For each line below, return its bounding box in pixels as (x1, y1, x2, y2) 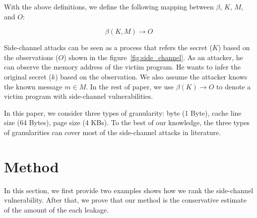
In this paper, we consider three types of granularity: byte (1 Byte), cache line (4, 107, 242, 118)
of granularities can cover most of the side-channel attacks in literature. (4, 127, 221, 137)
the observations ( (4, 52, 59, 62)
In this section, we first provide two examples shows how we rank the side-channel (4, 185, 254, 195)
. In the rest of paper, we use (86, 81, 174, 91)
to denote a (216, 81, 251, 91)
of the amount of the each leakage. (4, 204, 109, 215)
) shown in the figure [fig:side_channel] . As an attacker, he (64, 52, 243, 62)
